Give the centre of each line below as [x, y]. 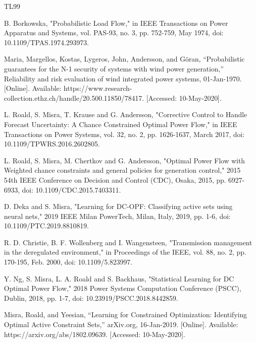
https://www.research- [98, 88]
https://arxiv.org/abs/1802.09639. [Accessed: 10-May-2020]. [95, 334]
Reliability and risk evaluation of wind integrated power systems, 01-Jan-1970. [123, 78]
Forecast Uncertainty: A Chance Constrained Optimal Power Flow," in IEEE [121, 124]
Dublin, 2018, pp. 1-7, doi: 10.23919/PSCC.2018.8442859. [91, 298]
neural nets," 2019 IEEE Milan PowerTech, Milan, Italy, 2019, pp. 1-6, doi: [117, 216]
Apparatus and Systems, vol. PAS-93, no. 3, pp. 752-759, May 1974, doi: [114, 33]
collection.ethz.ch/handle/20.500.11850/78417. [74, 98]
